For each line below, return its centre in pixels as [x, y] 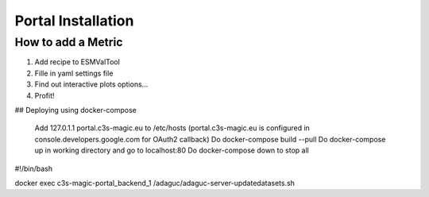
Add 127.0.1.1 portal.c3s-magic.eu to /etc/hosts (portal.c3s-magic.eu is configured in [172, 128]
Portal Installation [74, 21]
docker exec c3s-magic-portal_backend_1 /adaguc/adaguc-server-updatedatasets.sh [155, 183]
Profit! [44, 95]
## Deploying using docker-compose [75, 110]
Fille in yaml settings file [74, 73]
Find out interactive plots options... [91, 84]
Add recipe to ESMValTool [77, 62]
